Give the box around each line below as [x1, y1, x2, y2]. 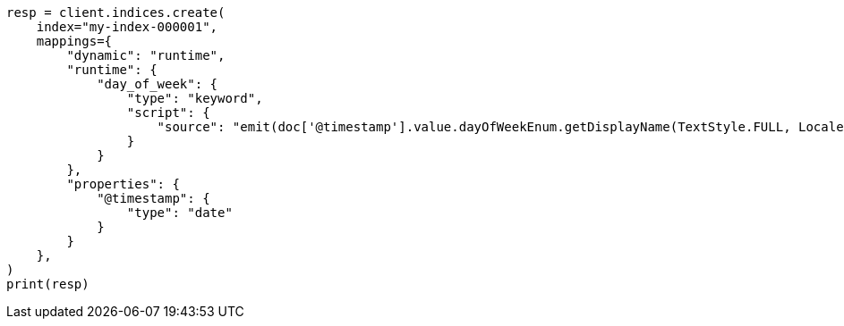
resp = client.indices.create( [6, 5, 226, 20]
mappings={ [36, 34, 113, 48]
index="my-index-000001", [36, 20, 218, 34]
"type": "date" [126, 205, 233, 220]
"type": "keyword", [126, 91, 263, 105]
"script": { [126, 105, 210, 120]
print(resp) [6, 277, 90, 291]
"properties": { [66, 177, 180, 191]
